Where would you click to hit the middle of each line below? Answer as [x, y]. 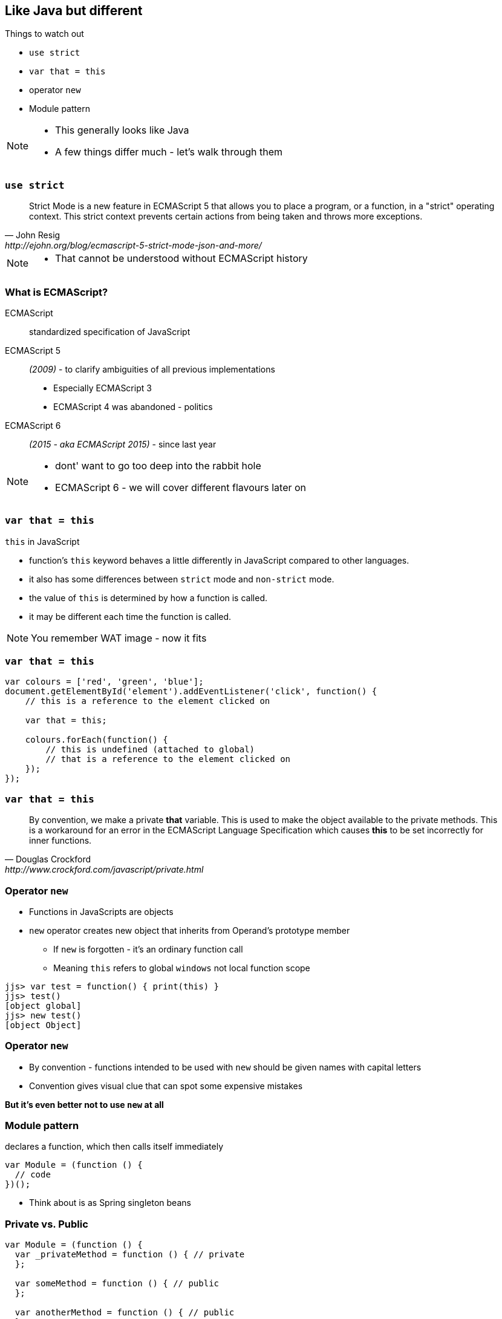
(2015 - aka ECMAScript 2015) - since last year [123, 444]
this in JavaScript [42, 541]
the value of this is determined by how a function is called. [148, 598]
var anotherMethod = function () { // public [125, 1313]
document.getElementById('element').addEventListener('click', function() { [191, 692]
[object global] [43, 1005]
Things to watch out [44, 34]
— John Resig [33, 235]
